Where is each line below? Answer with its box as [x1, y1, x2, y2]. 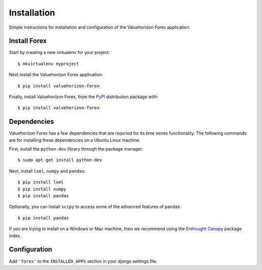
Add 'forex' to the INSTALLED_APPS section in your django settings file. [9, 258, 158, 264]
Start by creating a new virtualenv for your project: [9, 50, 110, 55]
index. [9, 233, 21, 238]
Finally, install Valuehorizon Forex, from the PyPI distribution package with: [9, 94, 158, 100]
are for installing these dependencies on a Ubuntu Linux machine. [9, 137, 141, 143]
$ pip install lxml [17, 180, 64, 185]
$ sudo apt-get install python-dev [17, 157, 102, 163]
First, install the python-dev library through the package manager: [9, 146, 143, 152]
